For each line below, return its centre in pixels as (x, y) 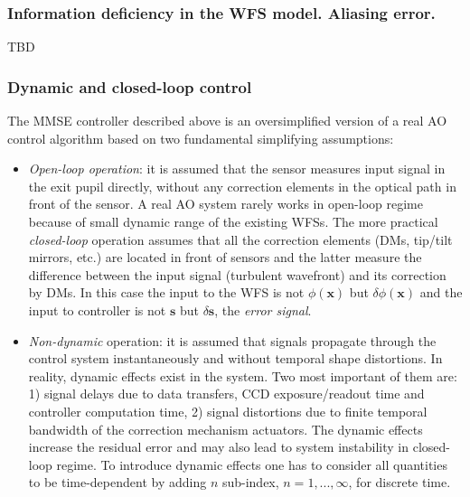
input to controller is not (97, 309)
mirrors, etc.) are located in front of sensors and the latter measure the (225, 257)
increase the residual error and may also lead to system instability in (219, 447)
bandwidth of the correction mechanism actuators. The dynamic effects (226, 429)
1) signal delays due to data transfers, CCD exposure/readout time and (226, 394)
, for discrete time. (399, 482)
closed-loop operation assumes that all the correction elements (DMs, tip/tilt (240, 239)
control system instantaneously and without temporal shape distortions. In (235, 358)
